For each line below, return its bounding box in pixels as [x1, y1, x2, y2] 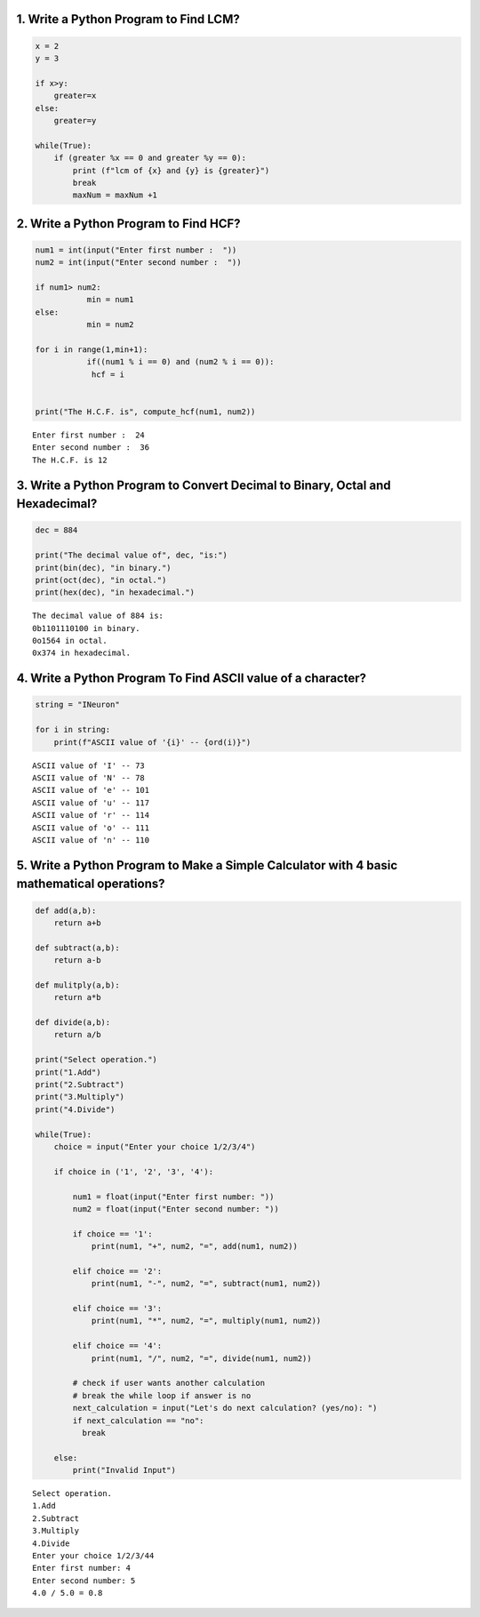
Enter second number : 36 [32, 443, 150, 452]
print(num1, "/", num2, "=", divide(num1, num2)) [91, 1353, 312, 1364]
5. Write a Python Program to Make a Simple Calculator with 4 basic [16, 858, 398, 873]
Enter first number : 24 [32, 429, 146, 440]
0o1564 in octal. [32, 636, 108, 646]
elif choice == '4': [72, 1341, 163, 1351]
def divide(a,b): [35, 1018, 111, 1028]
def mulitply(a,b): [35, 980, 120, 990]
